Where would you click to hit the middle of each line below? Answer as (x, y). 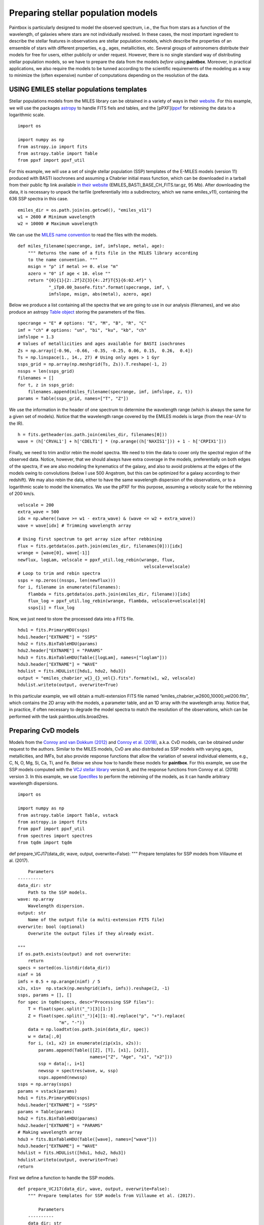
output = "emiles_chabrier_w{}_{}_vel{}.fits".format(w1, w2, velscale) (107, 678)
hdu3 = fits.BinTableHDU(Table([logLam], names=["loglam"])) (92, 657)
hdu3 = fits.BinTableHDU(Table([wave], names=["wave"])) (88, 1139)
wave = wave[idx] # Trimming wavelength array (75, 525)
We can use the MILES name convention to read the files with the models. (83, 235)
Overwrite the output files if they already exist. (91, 933)
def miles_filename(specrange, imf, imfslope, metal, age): (91, 246)
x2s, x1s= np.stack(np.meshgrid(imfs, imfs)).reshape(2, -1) (94, 988)
